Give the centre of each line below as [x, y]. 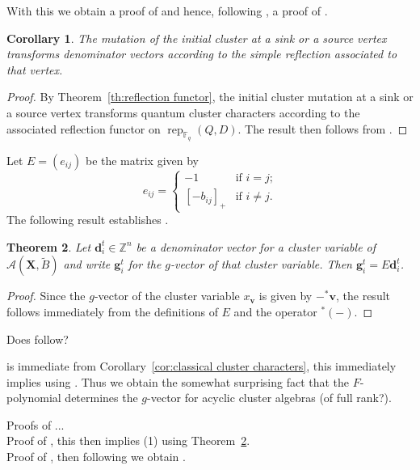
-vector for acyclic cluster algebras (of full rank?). [269, 398]
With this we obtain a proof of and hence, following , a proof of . [167, 11]
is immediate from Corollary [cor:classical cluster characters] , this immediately [202, 366]
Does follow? [38, 339]
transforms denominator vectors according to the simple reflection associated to [202, 54]
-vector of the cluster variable [167, 296]
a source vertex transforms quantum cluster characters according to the [183, 112]
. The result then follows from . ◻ [323, 128]
